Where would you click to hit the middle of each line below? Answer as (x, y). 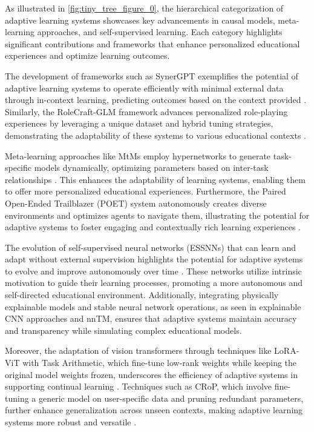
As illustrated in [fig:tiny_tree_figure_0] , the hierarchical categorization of (144, 8)
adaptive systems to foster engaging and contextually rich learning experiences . (153, 227)
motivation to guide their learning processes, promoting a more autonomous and (154, 283)
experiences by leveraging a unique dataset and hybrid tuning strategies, (139, 123)
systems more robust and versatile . (71, 422)
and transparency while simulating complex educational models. (123, 330)
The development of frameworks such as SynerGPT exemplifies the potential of (152, 75)
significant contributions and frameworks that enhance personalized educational (152, 43)
